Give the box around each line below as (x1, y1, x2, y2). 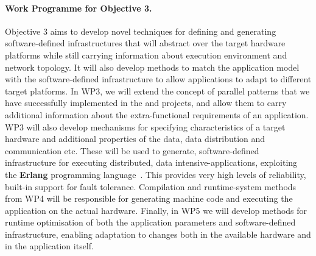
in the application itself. (5, 240, 94, 252)
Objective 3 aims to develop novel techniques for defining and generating (5, 24, 276, 37)
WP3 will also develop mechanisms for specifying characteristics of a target (5, 120, 286, 133)
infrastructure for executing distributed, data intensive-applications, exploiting (5, 156, 298, 169)
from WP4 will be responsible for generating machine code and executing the (5, 192, 293, 205)
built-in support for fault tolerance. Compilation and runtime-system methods (5, 180, 297, 193)
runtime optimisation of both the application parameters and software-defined (5, 216, 296, 229)
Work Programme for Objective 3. (5, 1, 152, 14)
